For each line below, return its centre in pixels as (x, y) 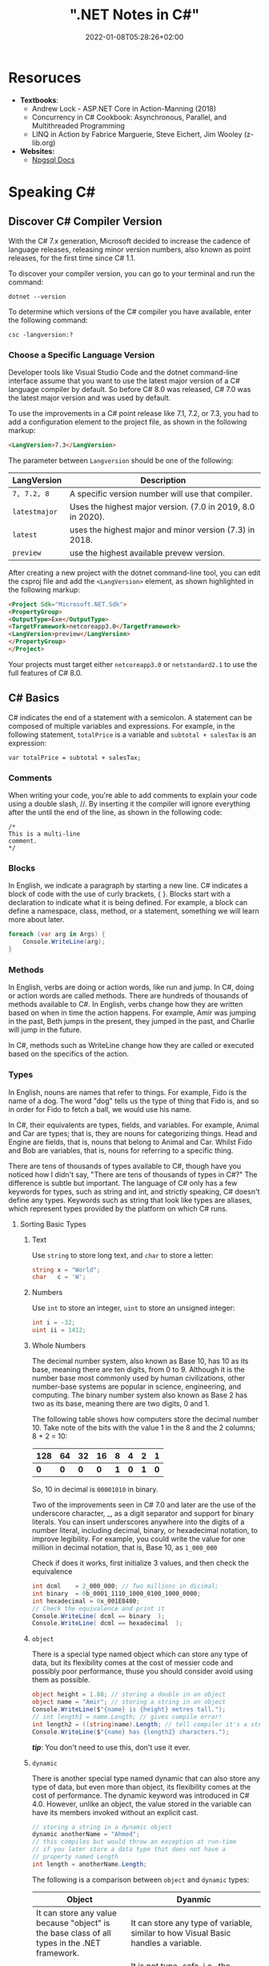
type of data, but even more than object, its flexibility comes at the (141, 1786)
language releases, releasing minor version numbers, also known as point (130, 249)
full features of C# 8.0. (45, 673)
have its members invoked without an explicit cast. (115, 1812)
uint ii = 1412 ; (59, 1330)
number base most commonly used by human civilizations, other (139, 1378)
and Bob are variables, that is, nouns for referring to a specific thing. (121, 1150)
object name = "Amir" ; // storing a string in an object (129, 1702)
